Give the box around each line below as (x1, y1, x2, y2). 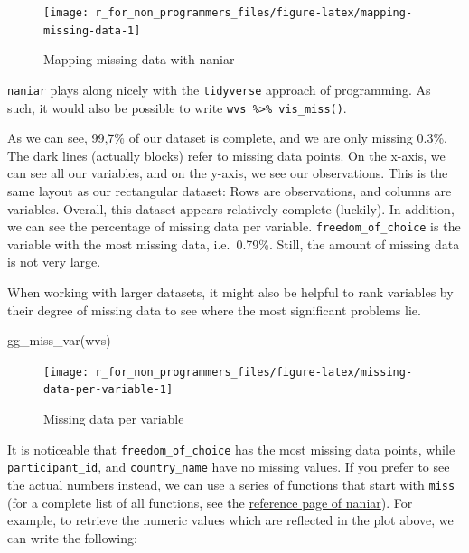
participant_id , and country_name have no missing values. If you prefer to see (7, 457, 450, 476)
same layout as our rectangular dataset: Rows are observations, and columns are (7, 182, 452, 200)
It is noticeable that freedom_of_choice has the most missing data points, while (7, 439, 455, 458)
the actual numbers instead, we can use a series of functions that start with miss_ (7, 475, 462, 494)
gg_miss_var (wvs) (7, 331, 111, 350)
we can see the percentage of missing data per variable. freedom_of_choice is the (7, 217, 461, 236)
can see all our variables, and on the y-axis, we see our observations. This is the (7, 164, 448, 183)
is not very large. (7, 252, 101, 271)
